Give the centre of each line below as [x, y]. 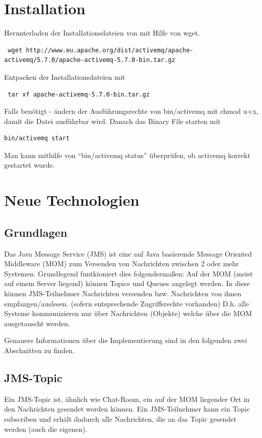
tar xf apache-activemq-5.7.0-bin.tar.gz [79, 94]
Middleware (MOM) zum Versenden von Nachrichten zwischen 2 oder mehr [122, 263]
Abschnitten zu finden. [39, 350]
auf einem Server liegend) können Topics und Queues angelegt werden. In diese [127, 283]
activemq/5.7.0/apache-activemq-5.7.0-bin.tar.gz [90, 60]
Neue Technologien [72, 200]
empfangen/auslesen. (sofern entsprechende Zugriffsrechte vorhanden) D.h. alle [127, 303]
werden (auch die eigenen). [46, 429]
